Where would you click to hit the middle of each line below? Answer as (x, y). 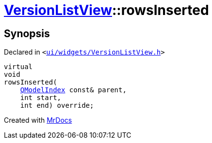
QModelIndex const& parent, (73, 90)
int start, (41, 98)
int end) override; (57, 106)
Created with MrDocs (38, 120)
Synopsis (27, 33)
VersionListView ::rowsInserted (106, 10)
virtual (18, 67)
